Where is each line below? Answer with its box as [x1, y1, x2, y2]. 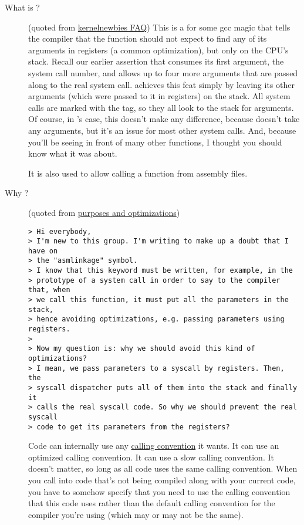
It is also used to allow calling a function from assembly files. [28, 167, 248, 179]
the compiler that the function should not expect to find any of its [28, 32, 267, 45]
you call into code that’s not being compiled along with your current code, [28, 474, 296, 486]
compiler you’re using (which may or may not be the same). [28, 508, 244, 520]
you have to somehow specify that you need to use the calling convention [28, 485, 291, 497]
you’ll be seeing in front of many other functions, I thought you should [28, 136, 282, 148]
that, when [28, 286, 70, 294]
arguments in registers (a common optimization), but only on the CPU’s [28, 43, 289, 56]
